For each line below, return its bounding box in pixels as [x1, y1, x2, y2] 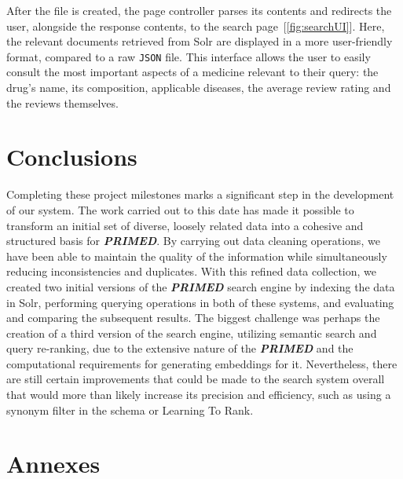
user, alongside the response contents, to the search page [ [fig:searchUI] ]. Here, [6, 17, 385, 34]
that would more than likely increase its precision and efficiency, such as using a [6, 386, 391, 403]
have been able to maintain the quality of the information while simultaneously [6, 247, 387, 264]
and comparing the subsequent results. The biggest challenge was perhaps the [6, 309, 380, 326]
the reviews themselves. [6, 94, 119, 111]
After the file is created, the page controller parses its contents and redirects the [6, 2, 392, 18]
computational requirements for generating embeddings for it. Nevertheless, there [6, 355, 398, 371]
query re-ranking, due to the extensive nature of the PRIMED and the [6, 340, 354, 357]
